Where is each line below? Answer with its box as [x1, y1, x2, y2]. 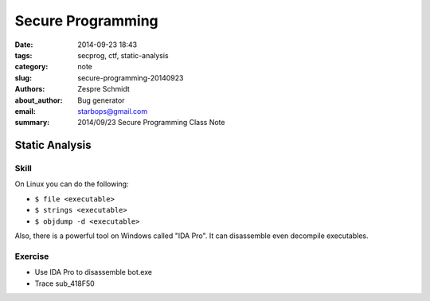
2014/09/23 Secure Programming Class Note [77, 118, 225, 127]
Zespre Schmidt [77, 84, 131, 94]
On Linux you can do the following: [14, 179, 129, 189]
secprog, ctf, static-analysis [77, 50, 169, 60]
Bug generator [77, 96, 125, 105]
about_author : [14, 96, 63, 105]
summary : [14, 118, 50, 127]
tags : [14, 50, 33, 60]
